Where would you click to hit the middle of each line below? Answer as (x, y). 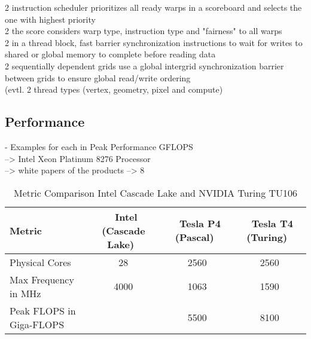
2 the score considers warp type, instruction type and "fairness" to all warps (144, 31)
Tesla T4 (272, 224)
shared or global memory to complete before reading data (110, 54)
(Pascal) (194, 237)
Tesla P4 (200, 224)
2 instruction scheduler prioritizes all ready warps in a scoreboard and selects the (153, 7)
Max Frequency (42, 279)
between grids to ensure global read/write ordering (98, 77)
